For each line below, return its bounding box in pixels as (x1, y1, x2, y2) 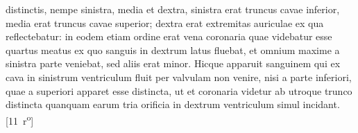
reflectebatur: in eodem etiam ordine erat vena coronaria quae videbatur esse (6, 29, 332, 44)
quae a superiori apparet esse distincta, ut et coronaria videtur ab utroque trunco (6, 83, 352, 98)
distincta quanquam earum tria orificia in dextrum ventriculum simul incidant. (6, 97, 340, 112)
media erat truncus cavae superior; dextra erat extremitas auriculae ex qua (6, 15, 324, 30)
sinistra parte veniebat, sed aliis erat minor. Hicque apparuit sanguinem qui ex (6, 56, 341, 71)
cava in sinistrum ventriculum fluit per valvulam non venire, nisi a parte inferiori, (6, 69, 352, 84)
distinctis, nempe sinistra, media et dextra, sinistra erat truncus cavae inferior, (6, 2, 340, 16)
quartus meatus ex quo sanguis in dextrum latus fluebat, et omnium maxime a (6, 42, 340, 57)
